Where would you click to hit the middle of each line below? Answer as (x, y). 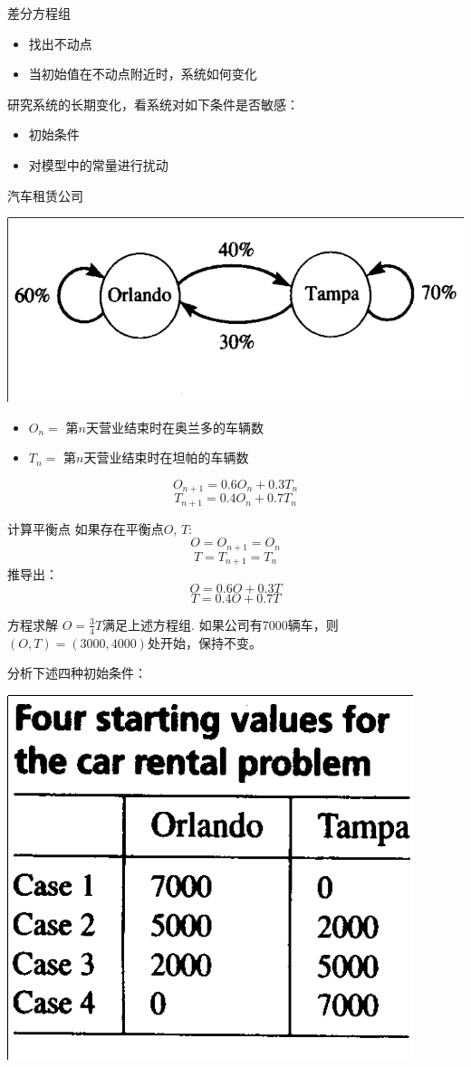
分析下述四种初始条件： (77, 673)
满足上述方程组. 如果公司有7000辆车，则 (221, 624)
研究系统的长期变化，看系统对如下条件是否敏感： (153, 104)
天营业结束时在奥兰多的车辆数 (174, 427)
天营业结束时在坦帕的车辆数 (166, 457)
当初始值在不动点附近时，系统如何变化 (143, 74)
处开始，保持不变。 (204, 642)
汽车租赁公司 (45, 195)
